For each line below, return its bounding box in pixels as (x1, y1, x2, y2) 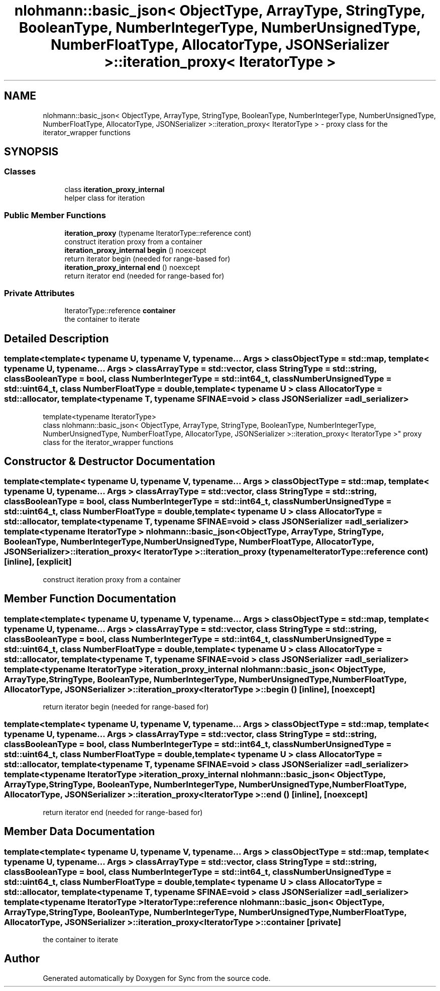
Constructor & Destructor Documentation (4, 455, 215, 468)
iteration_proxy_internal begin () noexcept (64, 245, 206, 254)
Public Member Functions (4, 210, 106, 221)
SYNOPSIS (4, 145, 59, 158)
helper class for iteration (64, 193, 145, 202)
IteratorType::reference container (64, 306, 176, 315)
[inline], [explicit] (4, 557, 72, 567)
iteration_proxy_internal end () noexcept (64, 262, 200, 272)
